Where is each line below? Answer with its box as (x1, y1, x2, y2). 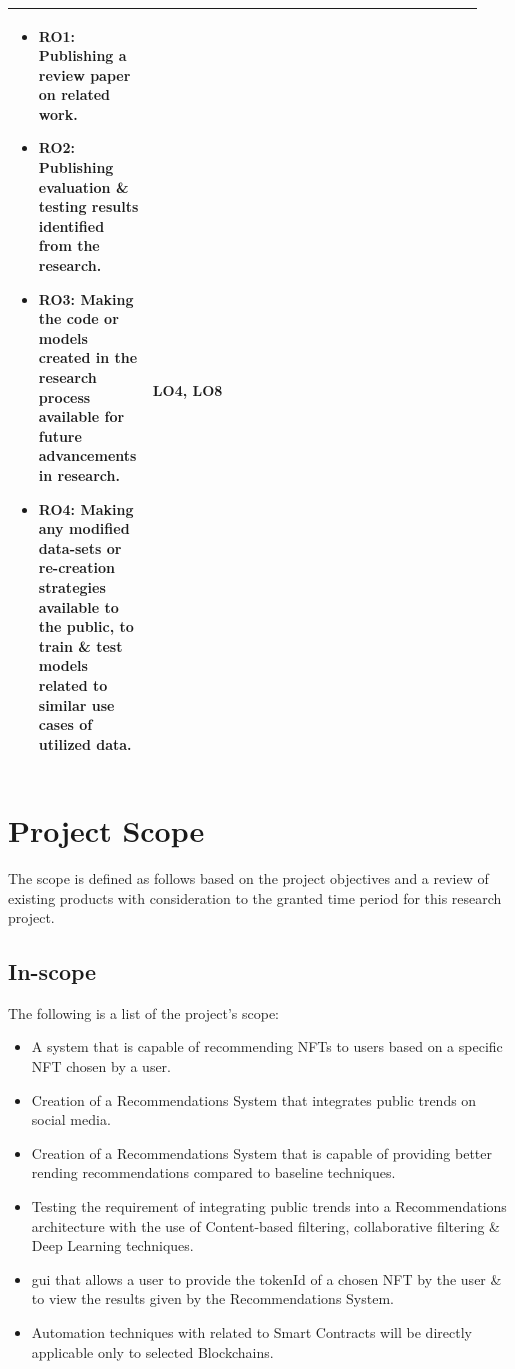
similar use (38, 694, 115, 715)
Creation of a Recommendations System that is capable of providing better (31, 1142, 493, 1163)
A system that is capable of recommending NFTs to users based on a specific (31, 1036, 503, 1057)
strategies (38, 576, 106, 597)
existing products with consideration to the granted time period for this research (8, 887, 502, 908)
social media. (31, 1109, 111, 1130)
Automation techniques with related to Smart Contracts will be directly (31, 1322, 472, 1343)
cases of (38, 714, 93, 735)
